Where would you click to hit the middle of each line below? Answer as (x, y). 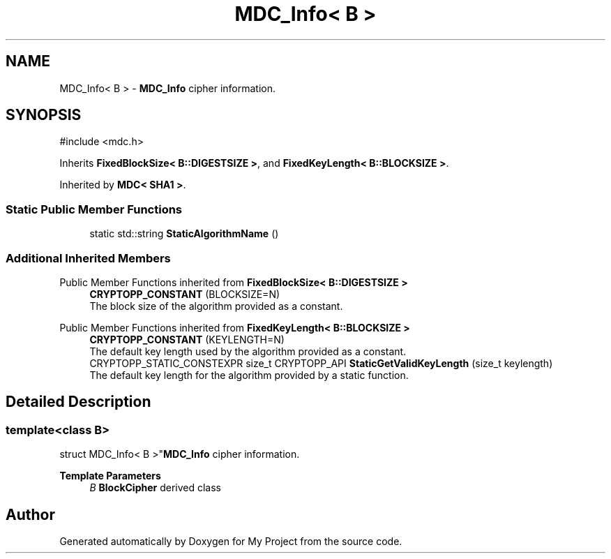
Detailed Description (78, 402)
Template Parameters (110, 476)
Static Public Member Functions (94, 209)
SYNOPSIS (44, 115)
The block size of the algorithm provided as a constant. (216, 306)
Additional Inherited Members (88, 258)
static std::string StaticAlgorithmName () (184, 234)
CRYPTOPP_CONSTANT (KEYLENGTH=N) (187, 339)
